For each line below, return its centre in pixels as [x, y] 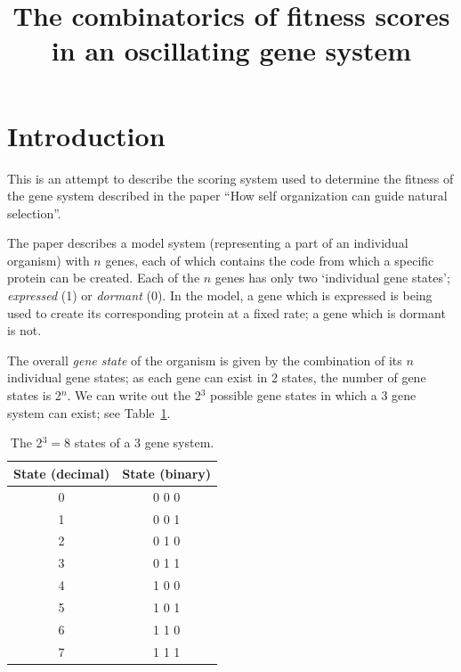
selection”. [34, 213]
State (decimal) [62, 473]
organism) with [49, 260]
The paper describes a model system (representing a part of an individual [208, 243]
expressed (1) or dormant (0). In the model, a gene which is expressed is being [220, 295]
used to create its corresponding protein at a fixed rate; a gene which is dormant [226, 312]
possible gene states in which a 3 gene [313, 395]
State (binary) [167, 473]
